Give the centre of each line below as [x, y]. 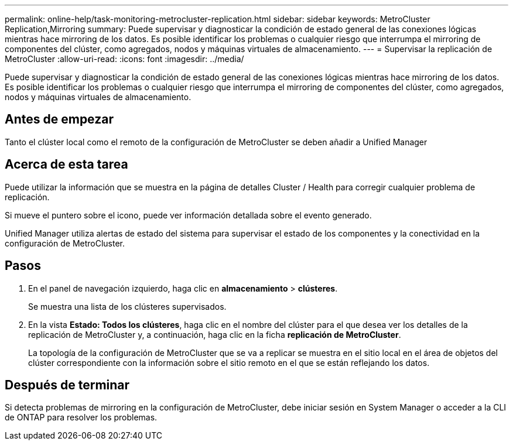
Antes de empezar [59, 119]
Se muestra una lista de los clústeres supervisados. [127, 306]
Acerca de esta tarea [66, 165]
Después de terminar [67, 385]
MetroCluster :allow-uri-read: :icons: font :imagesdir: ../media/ [124, 59]
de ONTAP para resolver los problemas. [81, 417]
